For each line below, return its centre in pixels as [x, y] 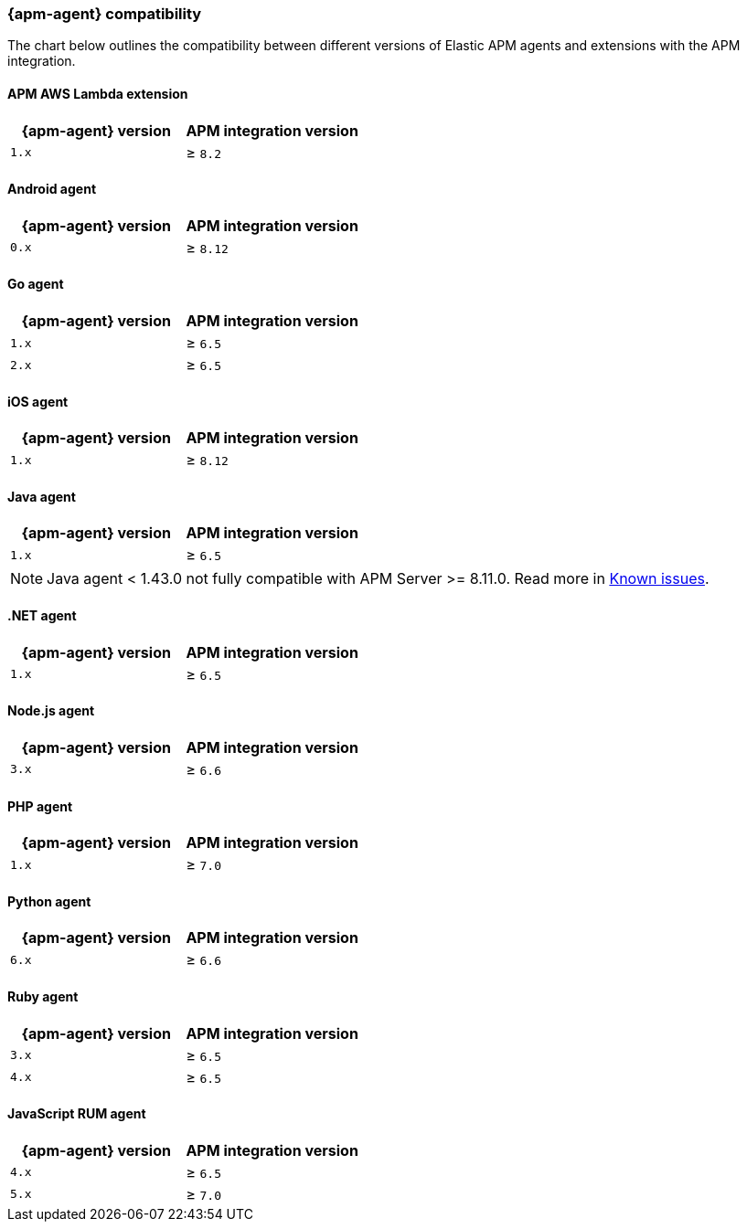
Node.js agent [51, 711]
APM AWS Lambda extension [98, 93]
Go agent [36, 284]
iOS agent [38, 401]
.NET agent [42, 616]
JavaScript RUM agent [77, 1114]
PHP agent [40, 806]
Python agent [49, 901]
